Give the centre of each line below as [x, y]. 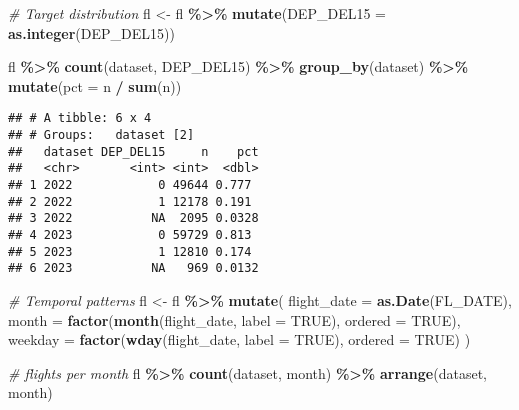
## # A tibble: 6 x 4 [80, 118]
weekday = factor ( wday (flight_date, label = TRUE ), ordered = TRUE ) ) [239, 339]
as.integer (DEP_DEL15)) [91, 32]
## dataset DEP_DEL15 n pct [133, 151]
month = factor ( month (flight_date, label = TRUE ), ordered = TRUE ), [234, 319]
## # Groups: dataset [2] [101, 135]
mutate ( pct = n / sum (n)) [95, 85]
